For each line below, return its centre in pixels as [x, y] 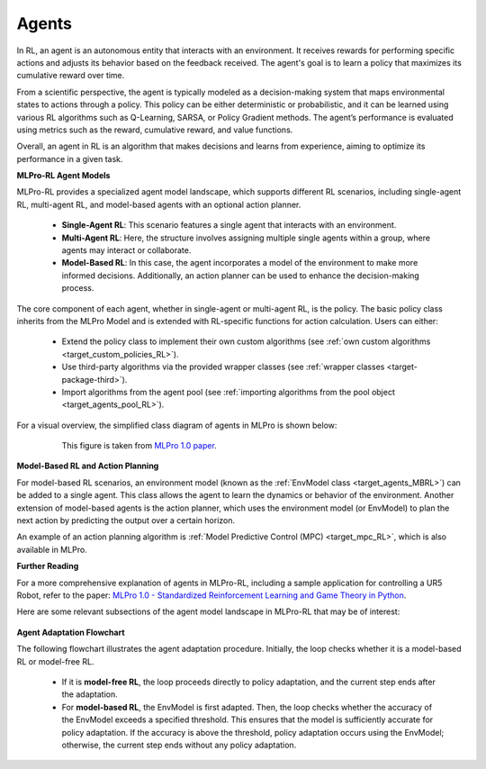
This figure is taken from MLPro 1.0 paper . [139, 446]
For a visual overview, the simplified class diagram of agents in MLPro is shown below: [177, 425]
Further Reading [48, 566]
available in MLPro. [52, 549]
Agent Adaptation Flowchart [71, 632]
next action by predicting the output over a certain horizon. [126, 520]
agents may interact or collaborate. [126, 250]
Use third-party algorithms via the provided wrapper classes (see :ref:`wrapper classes [223, 367]
